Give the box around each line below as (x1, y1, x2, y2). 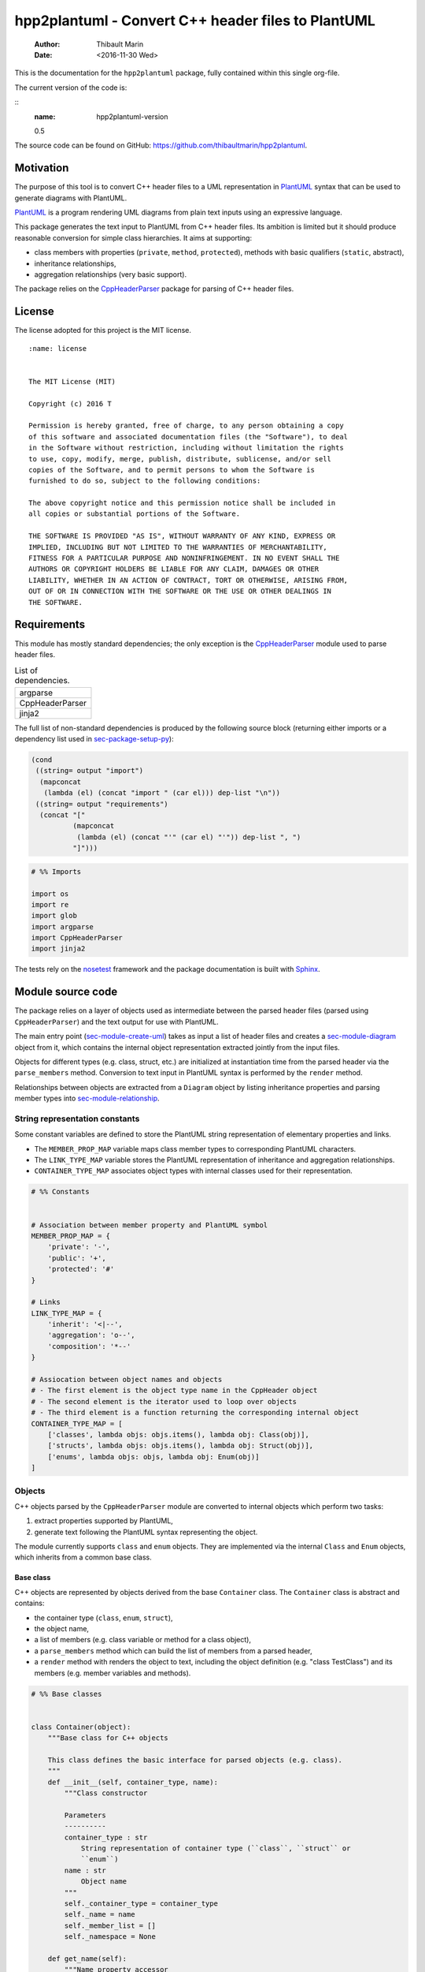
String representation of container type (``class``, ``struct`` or (80, 1844, 351, 1853)
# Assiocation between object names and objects (31, 1375, 223, 1384)
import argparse (31, 922, 94, 931)
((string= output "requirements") (35, 799, 168, 809)
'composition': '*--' (47, 1342, 131, 1350)
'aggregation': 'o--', (47, 1331, 135, 1340)
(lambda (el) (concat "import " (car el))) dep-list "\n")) (43, 789, 281, 797)
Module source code (14, 985, 118, 999)
